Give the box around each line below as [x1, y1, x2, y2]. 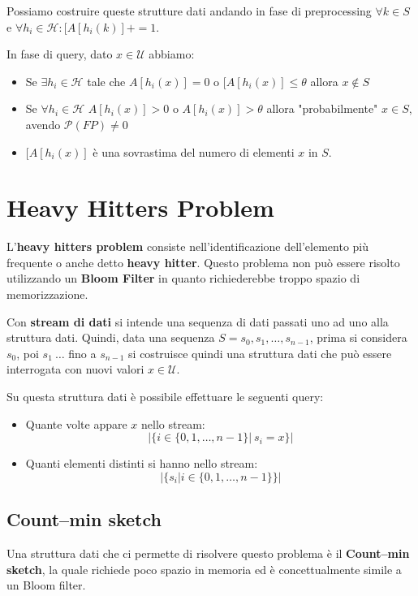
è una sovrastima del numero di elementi [93, 143, 295, 160]
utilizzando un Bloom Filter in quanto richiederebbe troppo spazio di [6, 270, 360, 287]
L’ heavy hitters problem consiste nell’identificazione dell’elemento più [6, 238, 369, 255]
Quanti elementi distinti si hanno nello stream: [25, 455, 258, 472]
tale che [87, 72, 126, 89]
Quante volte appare [25, 415, 127, 432]
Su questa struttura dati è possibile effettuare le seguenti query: [6, 388, 324, 405]
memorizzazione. [6, 286, 88, 303]
